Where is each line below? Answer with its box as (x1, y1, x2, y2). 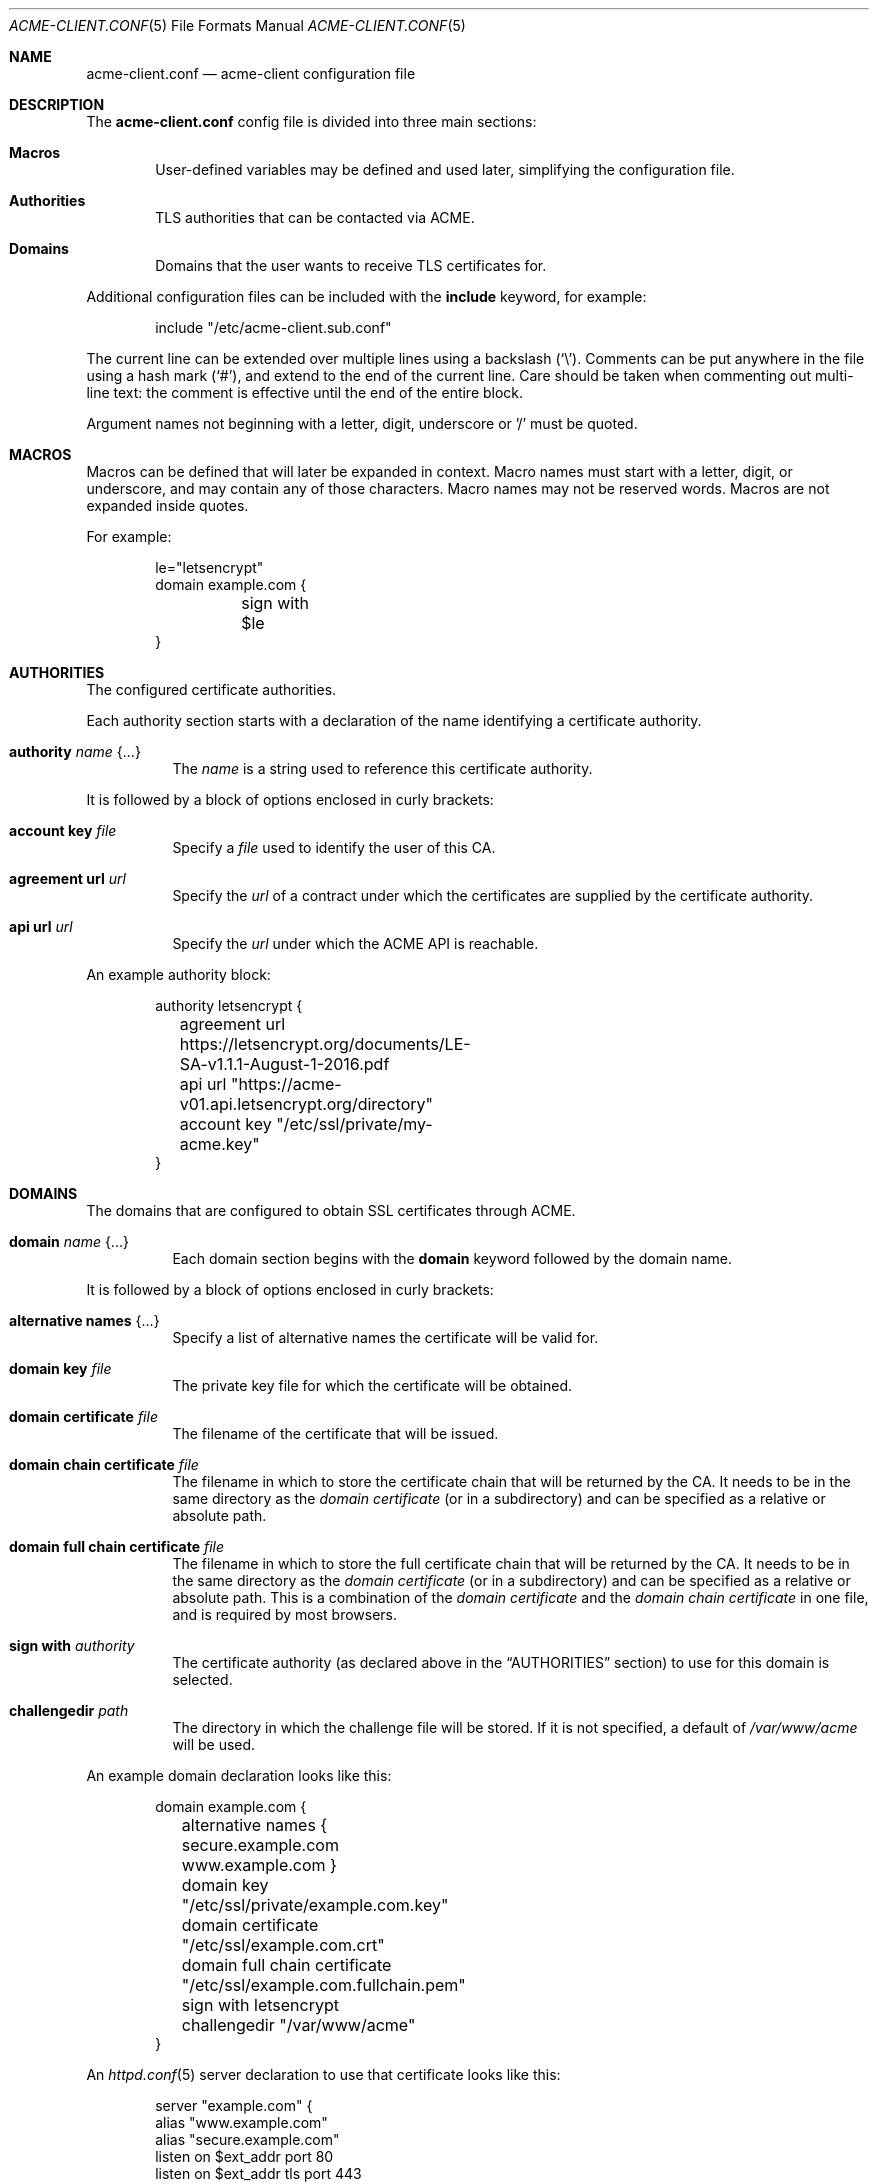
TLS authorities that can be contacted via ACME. (155, 209, 475, 226)
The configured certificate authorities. (86, 681, 337, 698)
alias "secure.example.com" (155, 2131, 340, 2148)
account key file (9, 822, 117, 839)
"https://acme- (230, 1074, 342, 1094)
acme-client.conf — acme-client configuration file (86, 65, 416, 82)
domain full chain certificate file (9, 1538, 225, 1555)
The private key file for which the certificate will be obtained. (172, 1377, 573, 1394)
